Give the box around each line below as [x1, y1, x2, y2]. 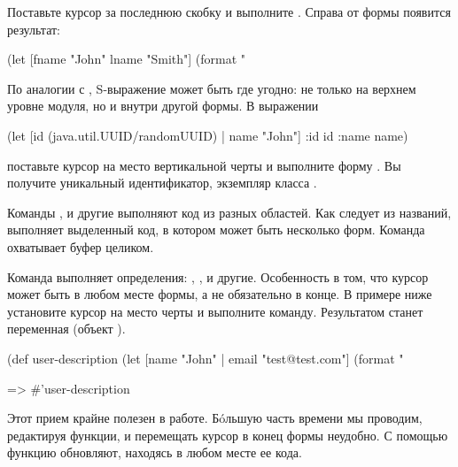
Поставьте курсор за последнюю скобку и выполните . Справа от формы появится [7, 3, 451, 20]
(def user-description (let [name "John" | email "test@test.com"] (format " [7, 348, 404, 367]
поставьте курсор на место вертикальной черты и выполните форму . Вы [7, 156, 401, 174]
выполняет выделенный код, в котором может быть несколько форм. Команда [7, 220, 425, 239]
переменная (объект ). [7, 319, 126, 338]
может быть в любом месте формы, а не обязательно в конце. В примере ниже [7, 285, 432, 303]
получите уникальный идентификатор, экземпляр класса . [7, 173, 317, 192]
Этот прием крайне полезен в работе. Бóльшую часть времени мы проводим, [7, 409, 423, 427]
